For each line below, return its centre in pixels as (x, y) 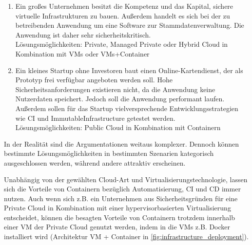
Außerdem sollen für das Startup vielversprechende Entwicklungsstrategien (127, 108)
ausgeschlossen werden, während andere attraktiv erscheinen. (95, 162)
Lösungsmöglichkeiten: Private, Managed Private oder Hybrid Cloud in (122, 44)
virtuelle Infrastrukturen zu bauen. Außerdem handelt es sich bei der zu (123, 15)
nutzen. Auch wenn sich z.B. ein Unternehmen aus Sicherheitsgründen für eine (121, 198)
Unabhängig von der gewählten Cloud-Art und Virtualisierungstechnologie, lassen (126, 179)
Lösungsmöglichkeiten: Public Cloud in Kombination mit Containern (118, 127)
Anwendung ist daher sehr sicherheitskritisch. (83, 34)
